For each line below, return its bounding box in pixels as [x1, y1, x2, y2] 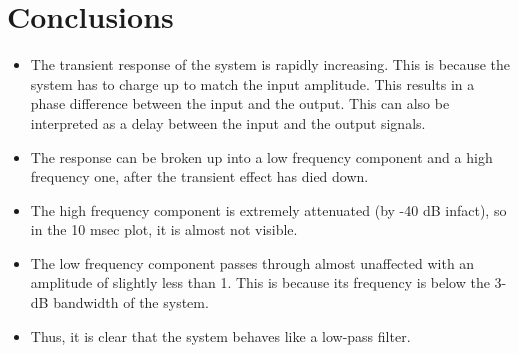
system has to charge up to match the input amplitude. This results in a [30, 73, 475, 94]
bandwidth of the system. [53, 292, 209, 313]
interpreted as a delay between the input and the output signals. [30, 112, 426, 133]
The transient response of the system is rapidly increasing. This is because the [30, 54, 511, 75]
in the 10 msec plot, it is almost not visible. [30, 219, 298, 240]
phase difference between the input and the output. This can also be [30, 93, 450, 114]
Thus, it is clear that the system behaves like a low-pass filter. [30, 325, 411, 346]
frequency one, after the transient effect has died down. [30, 166, 369, 187]
